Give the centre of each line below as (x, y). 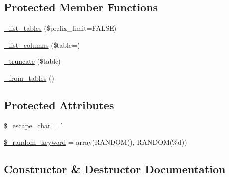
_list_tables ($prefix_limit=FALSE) (60, 28)
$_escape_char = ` (34, 125)
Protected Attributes (59, 104)
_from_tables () (29, 78)
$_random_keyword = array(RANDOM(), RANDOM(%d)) (96, 142)
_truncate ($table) (32, 61)
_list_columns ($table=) (42, 44)
